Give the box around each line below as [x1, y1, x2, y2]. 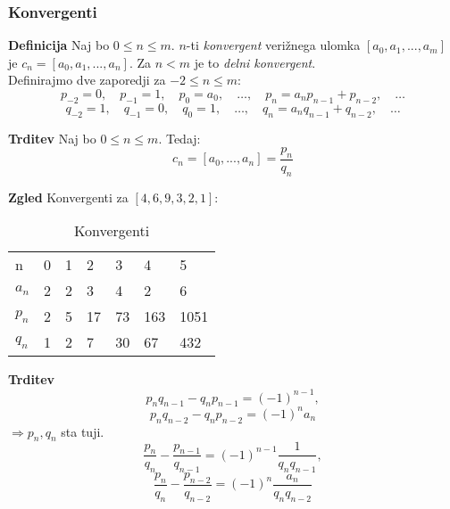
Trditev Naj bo [8, 128, 96, 147]
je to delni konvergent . [194, 53, 316, 71]
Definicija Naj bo [8, 36, 110, 54]
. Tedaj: [158, 128, 201, 147]
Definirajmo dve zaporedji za [8, 70, 166, 89]
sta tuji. [61, 422, 104, 440]
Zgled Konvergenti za [8, 187, 129, 206]
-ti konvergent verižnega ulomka [186, 36, 361, 54]
